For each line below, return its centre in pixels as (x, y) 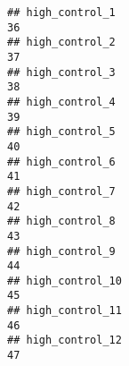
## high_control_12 (64, 340)
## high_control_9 (61, 251)
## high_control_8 (61, 221)
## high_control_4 (61, 102)
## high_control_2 (61, 43)
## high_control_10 (64, 281)
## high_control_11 (64, 311)
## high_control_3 (61, 72)
